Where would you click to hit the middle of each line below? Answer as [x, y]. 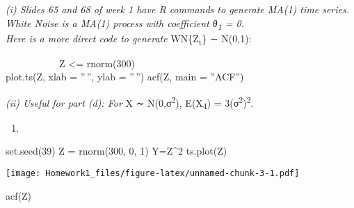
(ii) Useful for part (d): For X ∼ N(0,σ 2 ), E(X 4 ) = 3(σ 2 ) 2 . [130, 103]
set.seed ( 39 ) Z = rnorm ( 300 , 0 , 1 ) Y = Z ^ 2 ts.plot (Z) [116, 151]
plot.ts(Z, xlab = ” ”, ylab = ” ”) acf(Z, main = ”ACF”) [125, 77]
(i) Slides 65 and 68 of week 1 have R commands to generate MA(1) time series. [178, 9]
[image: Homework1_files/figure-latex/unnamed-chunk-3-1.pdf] [153, 173]
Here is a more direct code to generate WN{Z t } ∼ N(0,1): [129, 39]
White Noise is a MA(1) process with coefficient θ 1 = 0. [125, 24]
